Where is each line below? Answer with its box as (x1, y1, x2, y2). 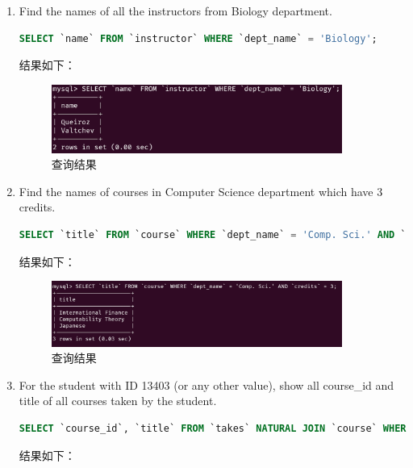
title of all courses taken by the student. (19, 392, 217, 409)
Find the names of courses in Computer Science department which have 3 (19, 182, 383, 199)
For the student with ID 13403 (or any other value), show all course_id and (19, 376, 394, 393)
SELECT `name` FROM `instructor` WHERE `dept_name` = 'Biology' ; (19, 32, 378, 44)
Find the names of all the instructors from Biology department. (19, 2, 332, 19)
